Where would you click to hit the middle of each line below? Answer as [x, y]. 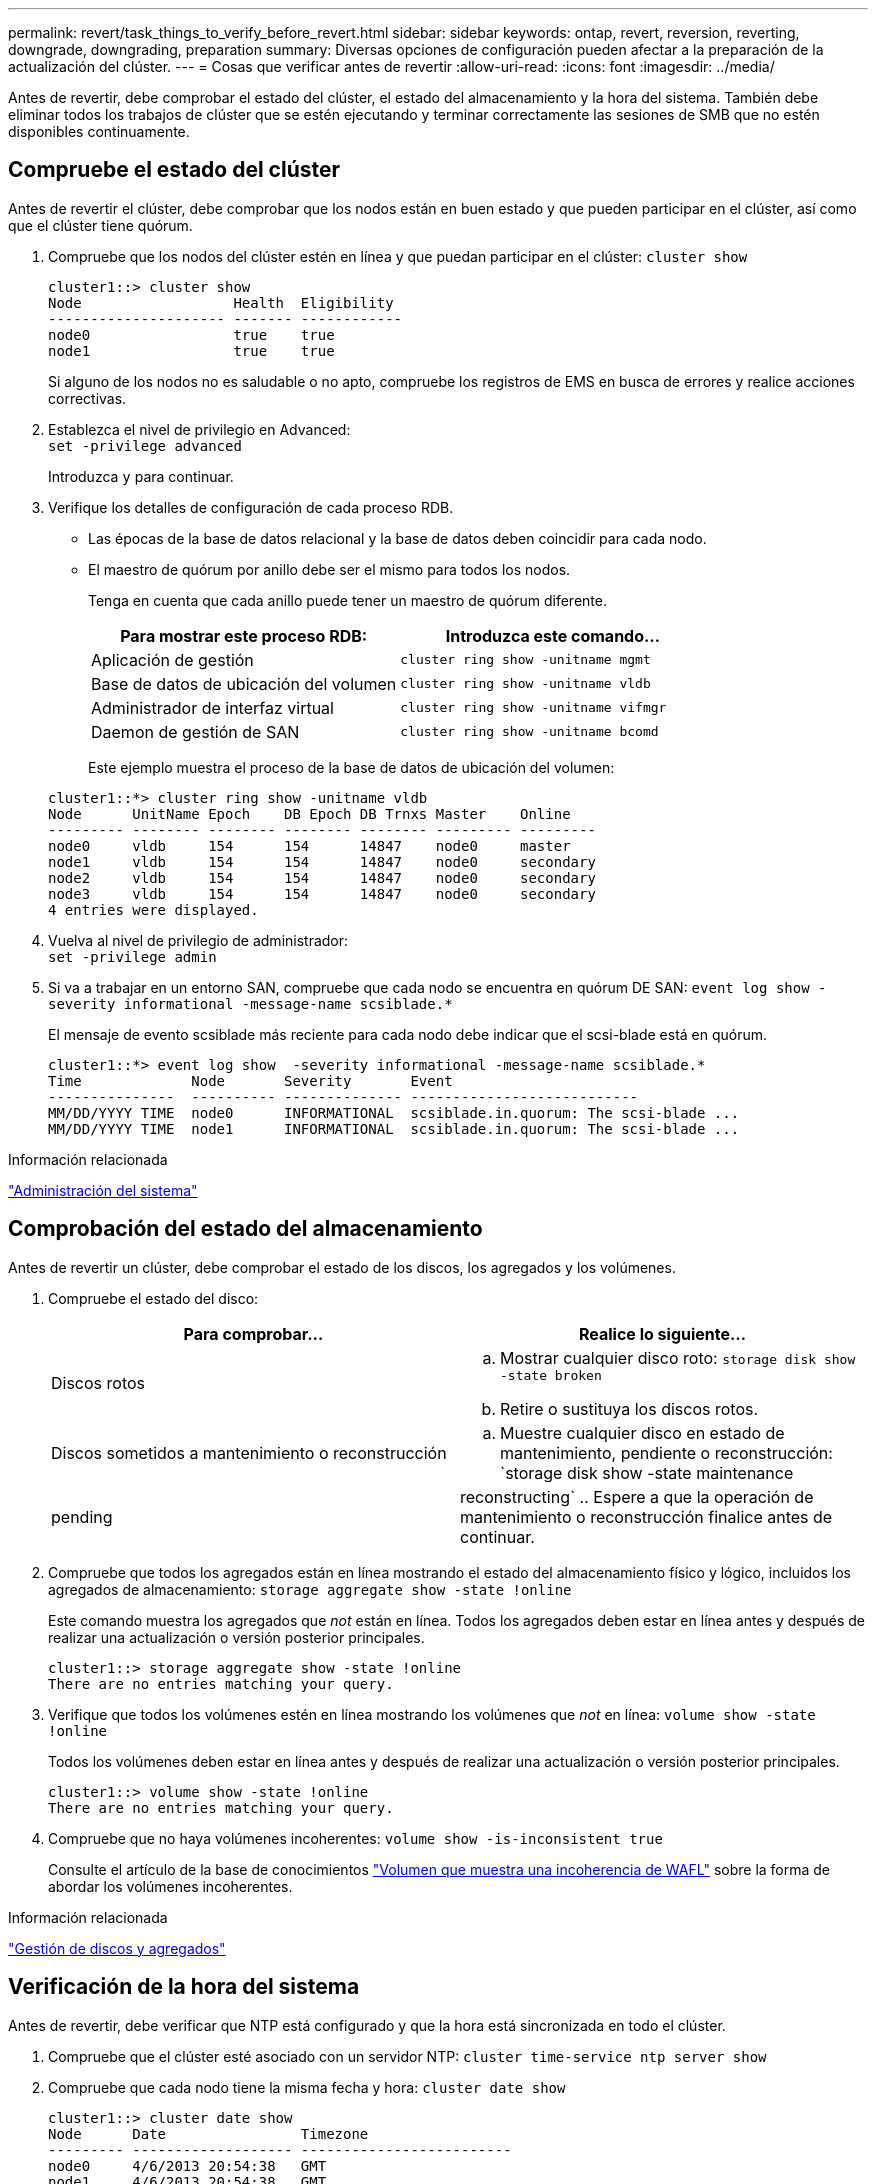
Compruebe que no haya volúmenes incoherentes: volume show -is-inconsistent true [355, 1838]
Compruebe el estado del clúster [174, 170]
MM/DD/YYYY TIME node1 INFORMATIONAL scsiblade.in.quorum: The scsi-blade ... [394, 1128]
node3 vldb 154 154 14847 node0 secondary [322, 893]
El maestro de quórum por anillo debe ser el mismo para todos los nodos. [329, 569]
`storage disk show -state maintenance [647, 1472]
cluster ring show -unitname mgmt [525, 660]
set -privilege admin [132, 956]
